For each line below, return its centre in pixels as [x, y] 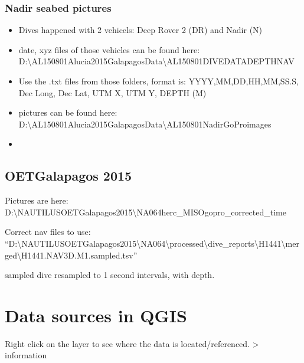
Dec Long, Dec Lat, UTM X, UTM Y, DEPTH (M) [112, 92]
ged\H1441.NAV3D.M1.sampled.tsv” [71, 255]
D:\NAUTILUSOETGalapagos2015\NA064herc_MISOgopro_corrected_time [146, 212]
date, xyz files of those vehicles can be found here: [109, 49]
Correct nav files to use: [48, 232]
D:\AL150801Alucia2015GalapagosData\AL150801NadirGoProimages [145, 124]
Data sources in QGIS [96, 315]
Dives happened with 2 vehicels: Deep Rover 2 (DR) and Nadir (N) [140, 30]
